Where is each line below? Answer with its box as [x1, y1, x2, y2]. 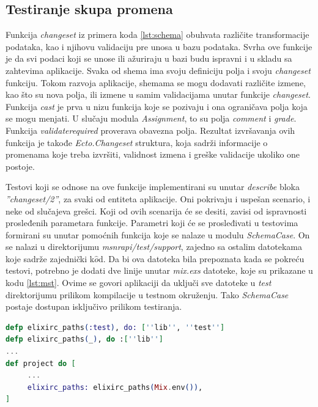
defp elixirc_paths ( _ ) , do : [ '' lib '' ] [6, 335, 163, 344]
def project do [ [6, 359, 76, 368]
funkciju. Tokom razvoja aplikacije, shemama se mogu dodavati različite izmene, [6, 76, 306, 89]
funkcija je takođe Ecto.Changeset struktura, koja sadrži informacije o [6, 136, 268, 148]
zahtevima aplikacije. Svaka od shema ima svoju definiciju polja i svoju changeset [6, 64, 311, 76]
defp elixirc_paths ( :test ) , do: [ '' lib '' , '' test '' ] [6, 323, 225, 332]
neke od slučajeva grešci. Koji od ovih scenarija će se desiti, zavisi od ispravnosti [6, 204, 307, 217]
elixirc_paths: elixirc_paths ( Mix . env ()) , [27, 383, 203, 392]
